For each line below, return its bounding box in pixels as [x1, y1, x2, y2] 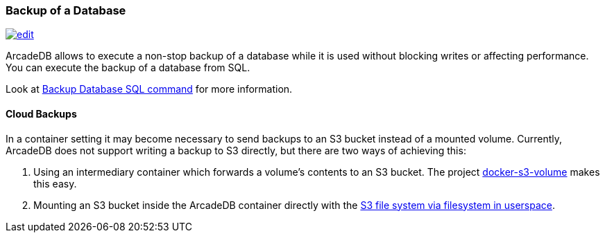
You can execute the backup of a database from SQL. [6, 62, 250, 74]
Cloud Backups [6, 107, 77, 120]
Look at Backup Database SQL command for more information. [6, 83, 293, 95]
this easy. [33, 177, 77, 190]
